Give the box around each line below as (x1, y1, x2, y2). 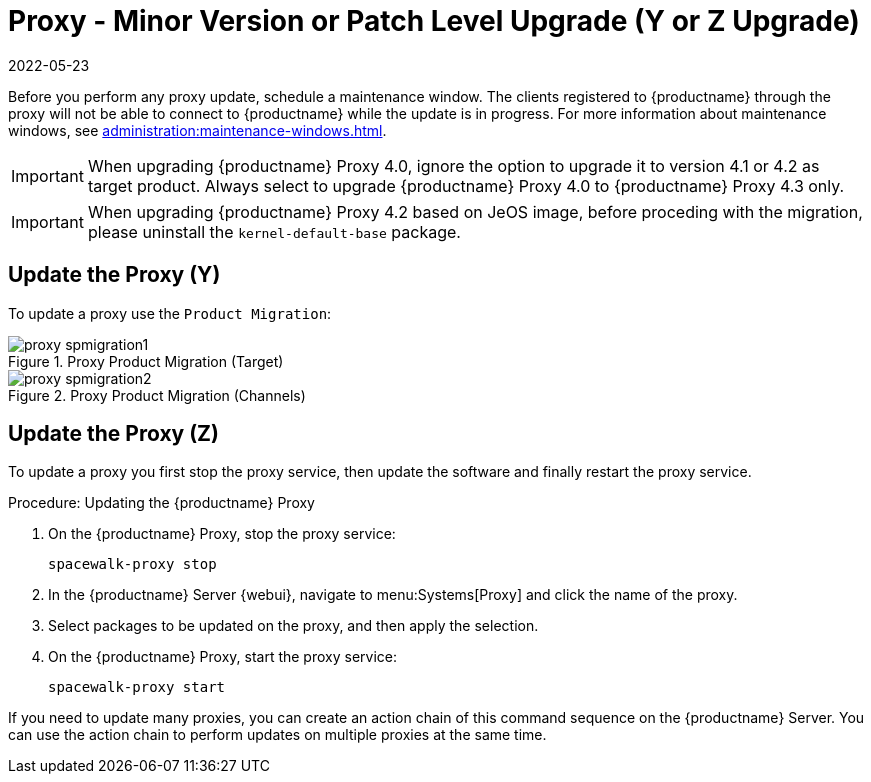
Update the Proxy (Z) (8, 421, 219, 447)
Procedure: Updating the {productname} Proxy (8, 494, 315, 512)
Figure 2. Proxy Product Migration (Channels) (8, 386, 306, 404)
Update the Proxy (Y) (8, 262, 221, 288)
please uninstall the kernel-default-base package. (87, 221, 461, 242)
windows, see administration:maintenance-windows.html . (8, 121, 387, 139)
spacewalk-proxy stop (48, 556, 217, 573)
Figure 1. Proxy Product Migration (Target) (8, 352, 284, 370)
